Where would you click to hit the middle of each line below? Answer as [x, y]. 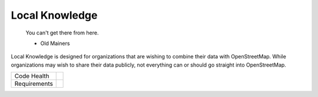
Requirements [34, 84]
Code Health [32, 76]
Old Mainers [55, 43]
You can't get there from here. [62, 33]
